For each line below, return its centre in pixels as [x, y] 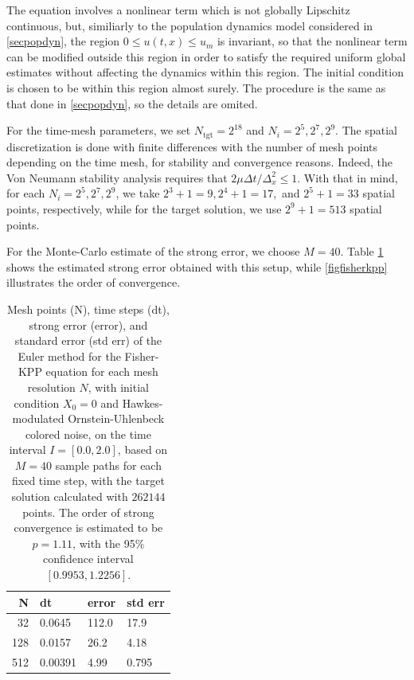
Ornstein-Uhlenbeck [116, 418]
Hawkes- [143, 403]
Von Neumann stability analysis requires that [117, 177]
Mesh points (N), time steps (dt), [88, 309]
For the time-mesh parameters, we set [99, 130]
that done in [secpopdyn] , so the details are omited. [132, 103]
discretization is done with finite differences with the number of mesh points [192, 146]
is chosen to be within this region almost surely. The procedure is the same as [196, 87]
